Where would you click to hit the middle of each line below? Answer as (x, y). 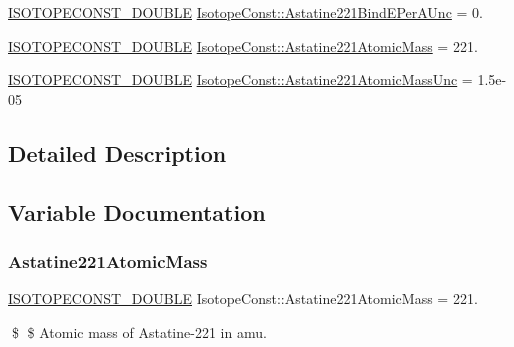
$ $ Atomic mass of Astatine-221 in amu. (139, 331)
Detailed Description (117, 152)
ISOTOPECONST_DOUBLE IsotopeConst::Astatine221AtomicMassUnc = (240, 79)
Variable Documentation (137, 211)
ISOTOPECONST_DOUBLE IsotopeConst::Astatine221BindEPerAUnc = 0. (245, 12)
